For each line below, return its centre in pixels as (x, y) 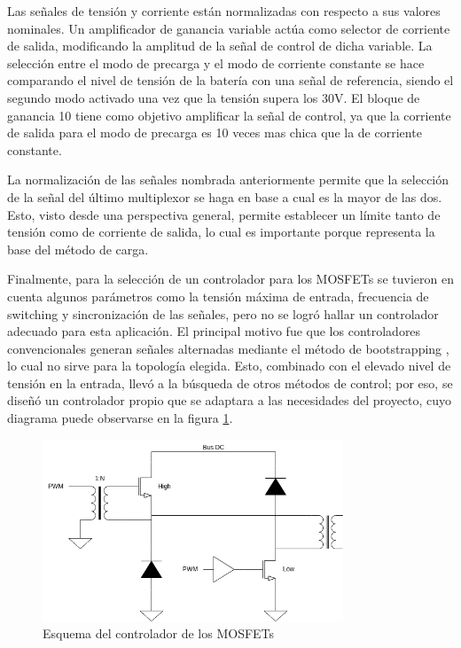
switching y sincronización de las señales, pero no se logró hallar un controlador (223, 313)
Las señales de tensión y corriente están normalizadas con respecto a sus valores (224, 11)
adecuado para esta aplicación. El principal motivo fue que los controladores (214, 331)
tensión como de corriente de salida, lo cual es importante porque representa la (221, 232)
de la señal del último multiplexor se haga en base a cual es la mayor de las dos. (225, 196)
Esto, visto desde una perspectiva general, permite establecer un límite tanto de (224, 214)
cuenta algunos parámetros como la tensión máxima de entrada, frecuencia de (218, 296)
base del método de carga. (78, 249)
